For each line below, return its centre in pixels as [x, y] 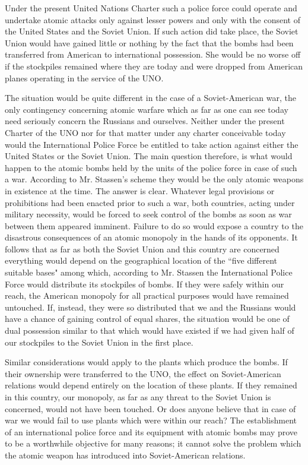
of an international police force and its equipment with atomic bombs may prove [151, 431]
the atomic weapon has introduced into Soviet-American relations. [125, 455]
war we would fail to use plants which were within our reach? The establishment [151, 420]
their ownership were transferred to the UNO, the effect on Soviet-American [143, 373]
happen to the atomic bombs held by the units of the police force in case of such [151, 167]
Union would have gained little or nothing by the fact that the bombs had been [149, 42]
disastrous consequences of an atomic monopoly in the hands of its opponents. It [151, 237]
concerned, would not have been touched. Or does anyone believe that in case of [150, 408]
